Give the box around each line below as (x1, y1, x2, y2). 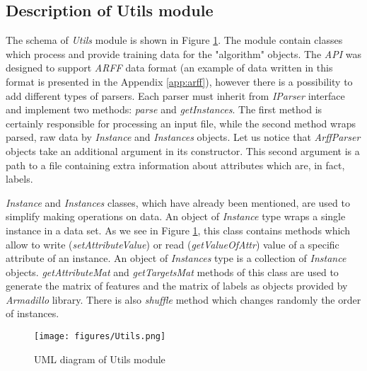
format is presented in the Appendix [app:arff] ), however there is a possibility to (6, 74, 353, 89)
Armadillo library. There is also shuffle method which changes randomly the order (6, 292, 361, 307)
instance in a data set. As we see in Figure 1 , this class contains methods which (6, 222, 350, 237)
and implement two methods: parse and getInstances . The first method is (6, 102, 322, 117)
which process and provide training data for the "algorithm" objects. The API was (6, 46, 361, 61)
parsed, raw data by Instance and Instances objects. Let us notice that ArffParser (6, 130, 361, 144)
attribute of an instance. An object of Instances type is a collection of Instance (6, 251, 346, 266)
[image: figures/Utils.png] (34, 331, 166, 342)
